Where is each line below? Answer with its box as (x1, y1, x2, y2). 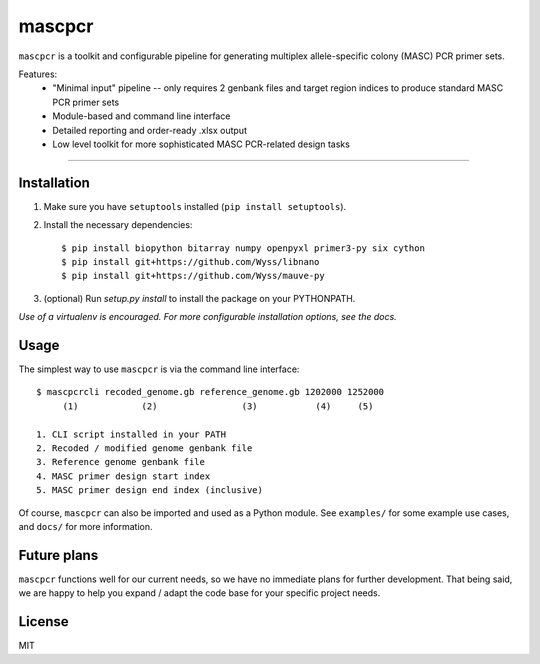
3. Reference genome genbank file (36, 456, 205, 468)
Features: (18, 68, 58, 80)
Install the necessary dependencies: (43, 219, 193, 231)
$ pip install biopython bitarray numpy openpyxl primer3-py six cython (61, 242, 425, 254)
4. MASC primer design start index (36, 470, 211, 482)
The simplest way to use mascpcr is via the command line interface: (18, 363, 300, 375)
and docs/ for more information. (18, 520, 154, 532)
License (18, 613, 69, 630)
